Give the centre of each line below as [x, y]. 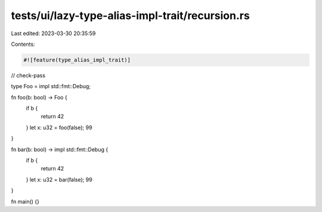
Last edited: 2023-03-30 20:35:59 [53, 33]
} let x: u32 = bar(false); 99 [59, 179]
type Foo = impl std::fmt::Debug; [51, 86]
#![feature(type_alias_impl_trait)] [77, 60]
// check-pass [28, 75]
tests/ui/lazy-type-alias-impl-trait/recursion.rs [130, 15]
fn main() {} [25, 201]
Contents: [23, 44]
